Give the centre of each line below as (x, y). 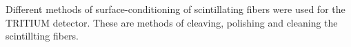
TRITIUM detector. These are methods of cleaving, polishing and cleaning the (172, 22)
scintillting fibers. (42, 36)
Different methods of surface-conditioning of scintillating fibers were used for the (175, 9)
